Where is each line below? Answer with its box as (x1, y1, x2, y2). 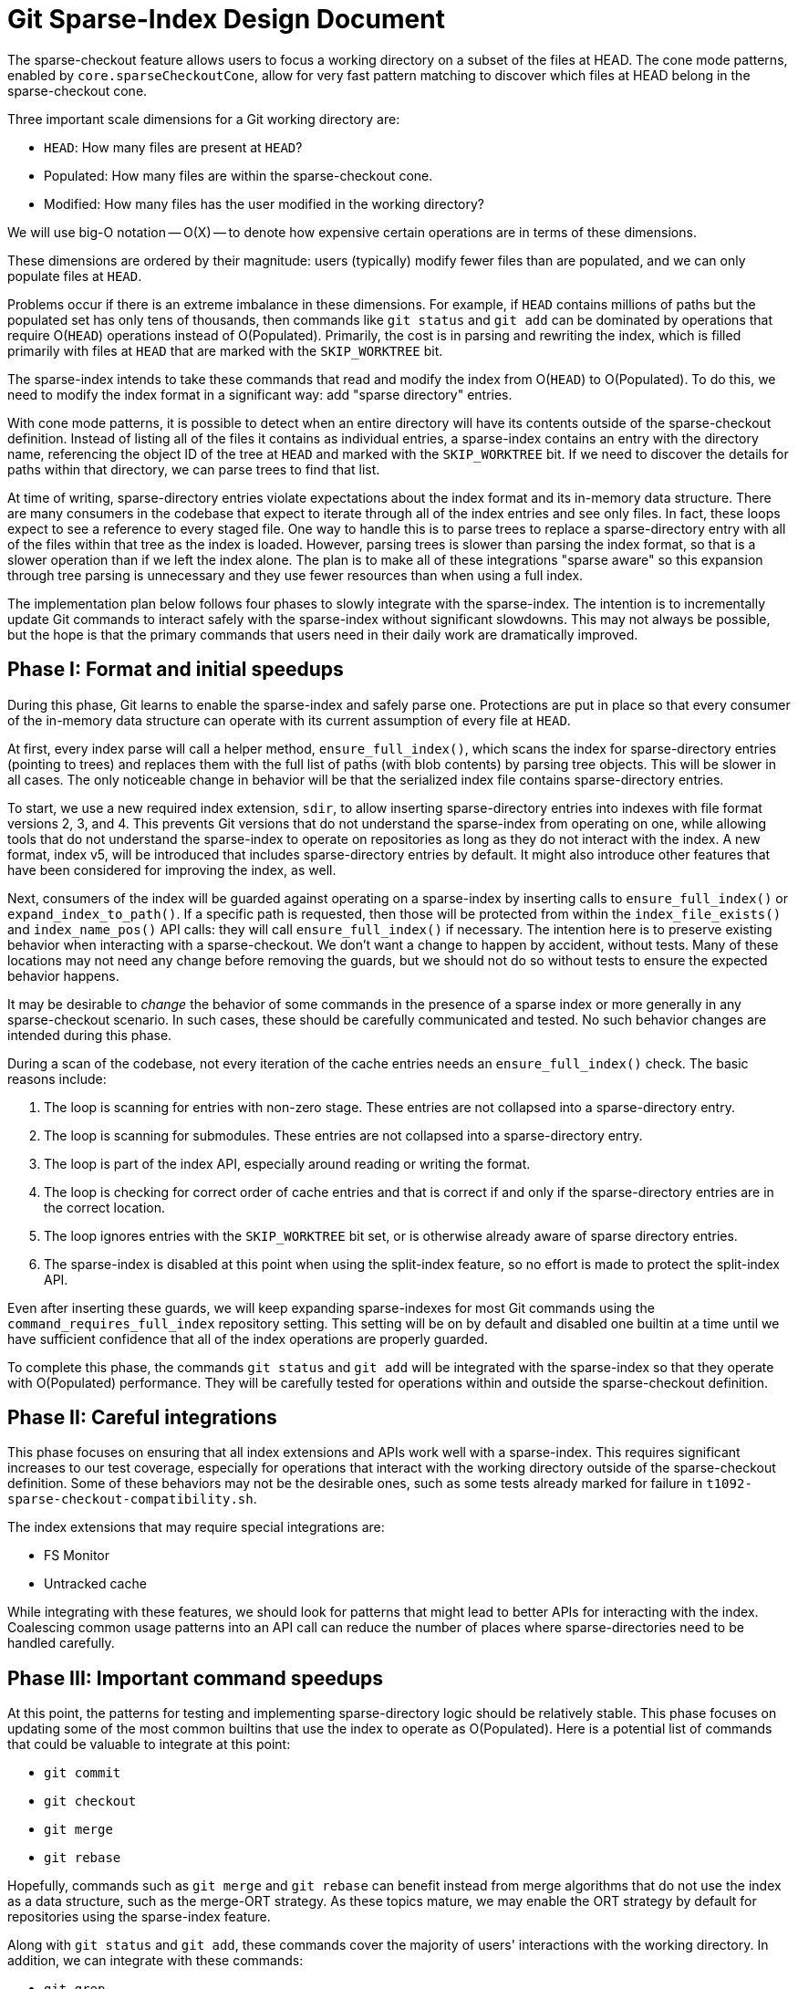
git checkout (44, 1794, 137, 1809)
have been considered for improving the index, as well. (7, 861, 337, 878)
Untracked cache (44, 1576, 147, 1592)
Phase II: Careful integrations (7, 1406, 277, 1430)
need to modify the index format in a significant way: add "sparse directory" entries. (7, 386, 513, 402)
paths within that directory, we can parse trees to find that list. (7, 461, 380, 477)
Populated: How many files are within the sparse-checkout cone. (44, 167, 433, 183)
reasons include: (7, 1070, 107, 1087)
